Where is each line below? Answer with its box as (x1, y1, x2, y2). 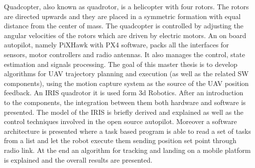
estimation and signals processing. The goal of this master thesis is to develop (4, 59, 238, 69)
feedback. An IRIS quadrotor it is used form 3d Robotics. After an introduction (4, 87, 244, 98)
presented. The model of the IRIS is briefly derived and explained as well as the (4, 106, 244, 117)
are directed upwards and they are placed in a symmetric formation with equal (4, 11, 241, 21)
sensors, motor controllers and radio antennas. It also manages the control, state (4, 49, 245, 59)
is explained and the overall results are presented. (4, 154, 153, 165)
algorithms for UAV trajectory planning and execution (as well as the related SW (4, 68, 249, 79)
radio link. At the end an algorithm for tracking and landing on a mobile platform (4, 145, 251, 155)
